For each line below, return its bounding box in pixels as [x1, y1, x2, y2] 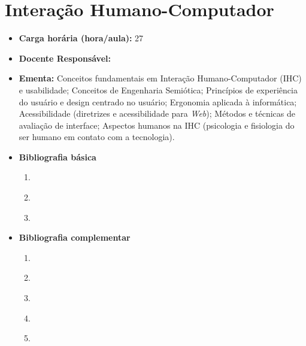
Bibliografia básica [19, 150, 96, 163]
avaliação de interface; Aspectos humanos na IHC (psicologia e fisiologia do [19, 119, 295, 131]
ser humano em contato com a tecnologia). [19, 130, 175, 143]
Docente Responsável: [19, 51, 111, 64]
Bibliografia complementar [19, 231, 131, 244]
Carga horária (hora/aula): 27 [19, 32, 144, 44]
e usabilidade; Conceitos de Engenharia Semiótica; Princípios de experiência [19, 83, 298, 96]
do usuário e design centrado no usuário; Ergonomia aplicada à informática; [19, 95, 297, 108]
